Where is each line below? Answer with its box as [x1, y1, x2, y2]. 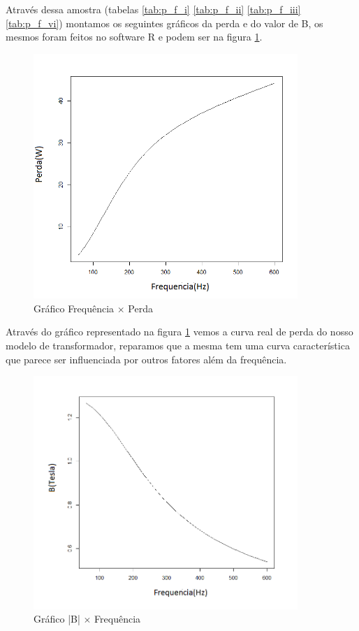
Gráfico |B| [34, 611, 80, 626]
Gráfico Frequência [34, 300, 115, 315]
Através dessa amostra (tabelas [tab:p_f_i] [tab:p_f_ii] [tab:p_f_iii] [6, 2, 301, 16]
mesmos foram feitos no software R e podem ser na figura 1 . [6, 29, 263, 44]
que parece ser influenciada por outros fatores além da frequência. [6, 351, 287, 366]
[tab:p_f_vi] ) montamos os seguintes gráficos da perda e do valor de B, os [6, 15, 323, 30]
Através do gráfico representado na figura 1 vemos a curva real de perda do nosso [6, 324, 353, 339]
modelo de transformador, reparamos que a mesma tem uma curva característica [6, 338, 350, 352]
